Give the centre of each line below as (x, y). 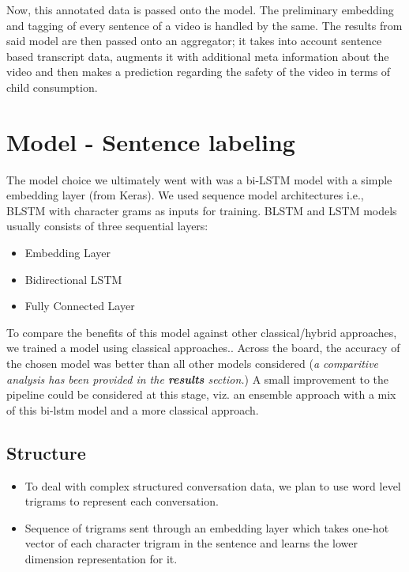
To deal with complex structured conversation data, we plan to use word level (213, 485)
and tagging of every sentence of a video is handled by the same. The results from (204, 25)
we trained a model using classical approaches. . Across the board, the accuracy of (203, 348)
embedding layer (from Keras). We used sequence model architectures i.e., (185, 195)
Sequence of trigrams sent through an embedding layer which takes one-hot (207, 527)
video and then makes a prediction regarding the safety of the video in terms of (199, 72)
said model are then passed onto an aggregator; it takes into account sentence (194, 41)
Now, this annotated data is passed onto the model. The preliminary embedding (200, 9)
